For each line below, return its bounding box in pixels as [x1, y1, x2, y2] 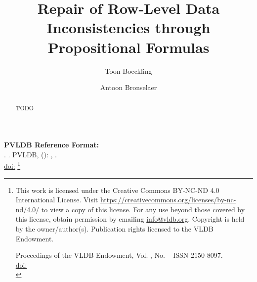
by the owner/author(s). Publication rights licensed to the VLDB [15, 223, 214, 234]
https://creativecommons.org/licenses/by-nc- [100, 194, 236, 205]
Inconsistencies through [46, 17, 211, 38]
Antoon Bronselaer [100, 82, 157, 93]
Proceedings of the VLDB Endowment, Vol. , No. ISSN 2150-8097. [15, 250, 223, 260]
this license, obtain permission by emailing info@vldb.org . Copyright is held [15, 214, 245, 224]
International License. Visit [15, 194, 98, 205]
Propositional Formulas [47, 37, 210, 57]
